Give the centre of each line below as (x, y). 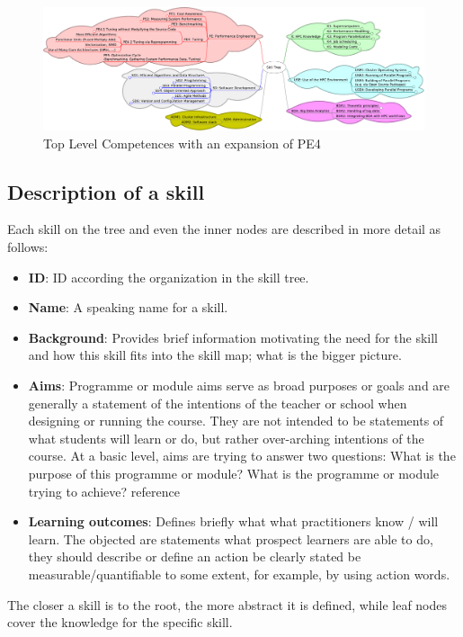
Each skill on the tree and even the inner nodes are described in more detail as (224, 229)
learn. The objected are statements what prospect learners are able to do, (231, 538)
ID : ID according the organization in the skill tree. (169, 277)
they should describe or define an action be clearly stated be (195, 556)
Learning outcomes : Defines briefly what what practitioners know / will (233, 521)
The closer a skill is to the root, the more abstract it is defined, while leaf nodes (227, 604)
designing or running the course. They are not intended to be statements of (236, 421)
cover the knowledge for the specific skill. (120, 622)
